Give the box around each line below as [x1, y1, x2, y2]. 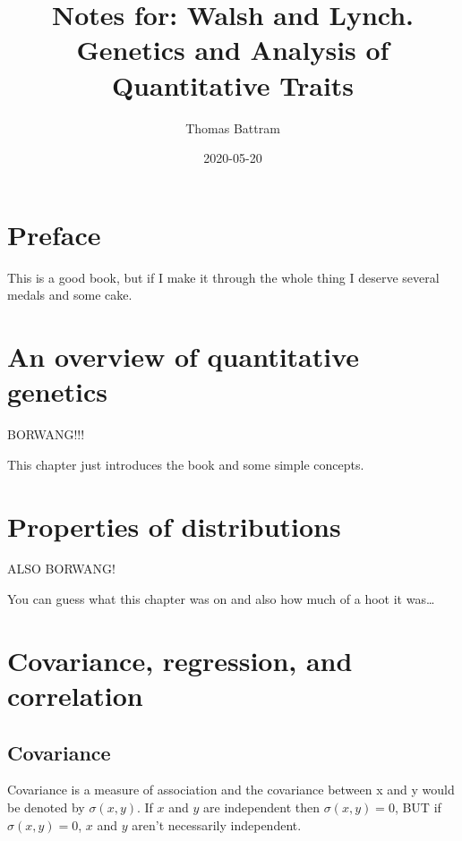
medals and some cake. [7, 285, 133, 304]
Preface [7, 216, 101, 252]
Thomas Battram [185, 118, 280, 137]
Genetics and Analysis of [76, 31, 389, 68]
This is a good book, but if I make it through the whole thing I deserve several [7, 268, 440, 286]
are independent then [203, 797, 320, 816]
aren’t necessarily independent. [132, 815, 302, 834]
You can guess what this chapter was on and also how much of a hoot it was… [7, 590, 435, 608]
